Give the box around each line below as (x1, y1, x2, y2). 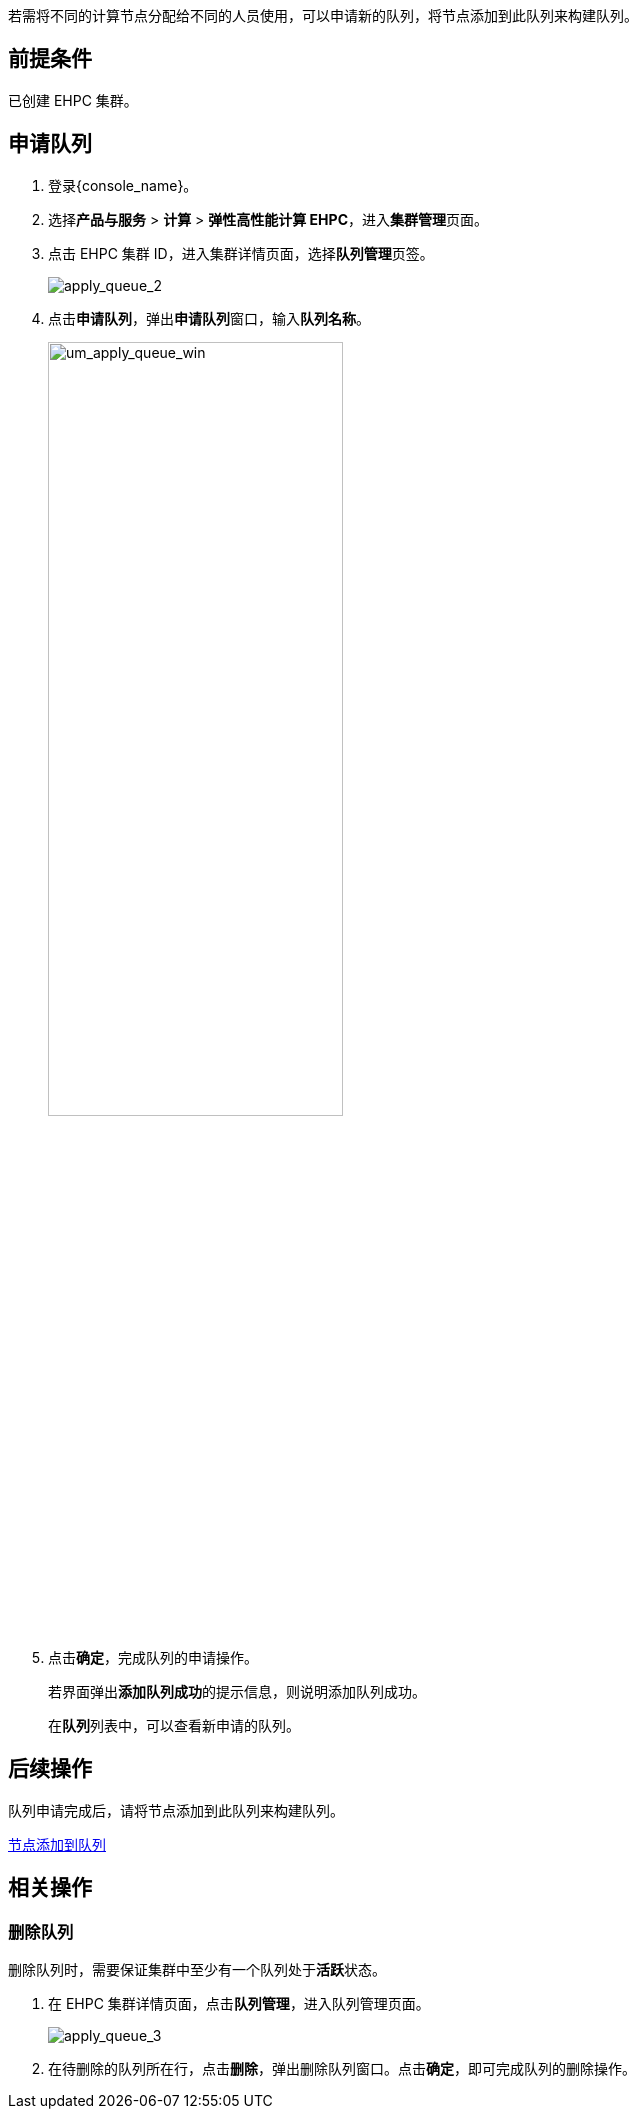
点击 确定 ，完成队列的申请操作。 (48, 1648, 258, 1666)
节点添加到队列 (8, 1835, 106, 1853)
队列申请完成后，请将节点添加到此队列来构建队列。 (8, 1801, 344, 1819)
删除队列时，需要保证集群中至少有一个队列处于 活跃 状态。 (8, 1960, 386, 1978)
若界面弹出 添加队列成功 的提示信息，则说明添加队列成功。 (48, 1682, 426, 1700)
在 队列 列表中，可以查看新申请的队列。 (48, 1716, 300, 1734)
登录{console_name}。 (48, 176, 198, 194)
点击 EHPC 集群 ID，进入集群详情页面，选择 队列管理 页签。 (48, 244, 434, 262)
